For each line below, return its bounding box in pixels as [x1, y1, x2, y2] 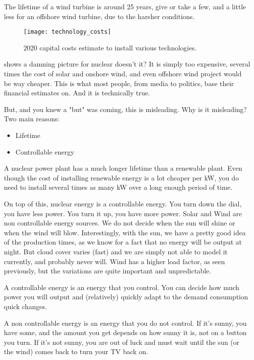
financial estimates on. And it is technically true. [4, 88, 150, 98]
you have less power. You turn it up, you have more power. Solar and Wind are [4, 208, 242, 218]
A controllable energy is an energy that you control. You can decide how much [4, 282, 239, 292]
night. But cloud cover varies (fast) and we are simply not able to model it [4, 246, 228, 256]
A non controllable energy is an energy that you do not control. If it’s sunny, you [4, 317, 247, 328]
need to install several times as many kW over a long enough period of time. [4, 182, 232, 192]
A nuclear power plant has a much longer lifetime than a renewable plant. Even [4, 163, 242, 173]
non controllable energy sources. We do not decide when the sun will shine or [4, 218, 235, 228]
